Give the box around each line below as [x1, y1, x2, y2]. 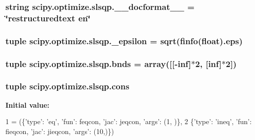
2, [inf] [195, 57, 222, 70]
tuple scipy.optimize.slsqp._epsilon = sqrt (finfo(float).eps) [5, 34, 243, 47]
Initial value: [5, 99, 50, 110]
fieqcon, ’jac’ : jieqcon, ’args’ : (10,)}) [5, 126, 114, 136]
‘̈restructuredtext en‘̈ [5, 11, 91, 24]
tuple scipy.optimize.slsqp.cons [5, 80, 129, 92]
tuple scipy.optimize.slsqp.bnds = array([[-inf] [5, 57, 191, 70]
